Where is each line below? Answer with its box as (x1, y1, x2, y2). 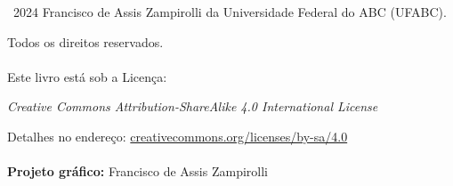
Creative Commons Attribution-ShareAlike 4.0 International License (7, 97, 378, 116)
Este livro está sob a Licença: (7, 67, 167, 85)
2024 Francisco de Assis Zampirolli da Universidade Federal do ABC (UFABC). (12, 3, 447, 20)
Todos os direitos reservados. (7, 32, 164, 51)
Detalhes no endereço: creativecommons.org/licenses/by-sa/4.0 (7, 126, 348, 145)
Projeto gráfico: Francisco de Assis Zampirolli (7, 162, 268, 181)
